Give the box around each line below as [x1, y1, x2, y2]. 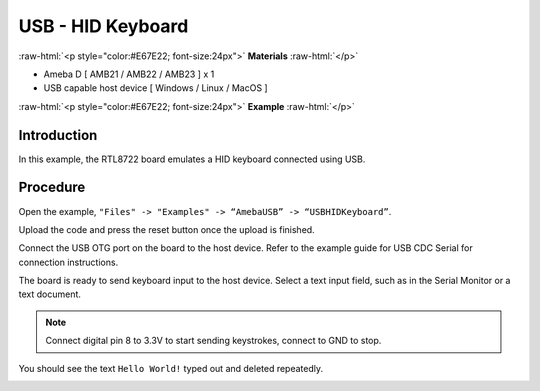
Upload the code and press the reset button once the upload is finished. [18, 223, 315, 235]
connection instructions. [18, 256, 119, 268]
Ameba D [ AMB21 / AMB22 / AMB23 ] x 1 [43, 68, 215, 80]
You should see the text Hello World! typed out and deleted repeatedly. [18, 362, 324, 374]
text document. [18, 288, 82, 300]
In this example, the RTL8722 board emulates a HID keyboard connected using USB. [18, 153, 366, 165]
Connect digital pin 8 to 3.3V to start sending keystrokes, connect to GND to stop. [45, 335, 382, 347]
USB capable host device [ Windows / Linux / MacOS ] [43, 82, 269, 94]
